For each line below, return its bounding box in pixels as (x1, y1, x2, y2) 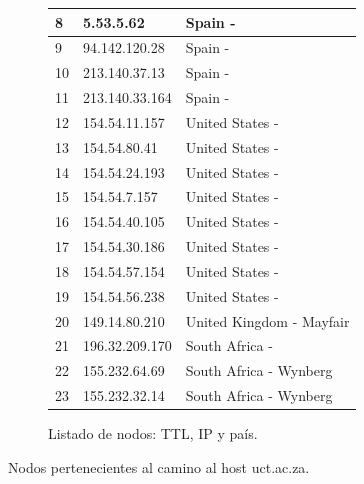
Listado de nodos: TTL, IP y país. (48, 423, 258, 444)
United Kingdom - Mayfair (185, 310, 350, 331)
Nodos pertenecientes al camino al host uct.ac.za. (8, 456, 310, 477)
